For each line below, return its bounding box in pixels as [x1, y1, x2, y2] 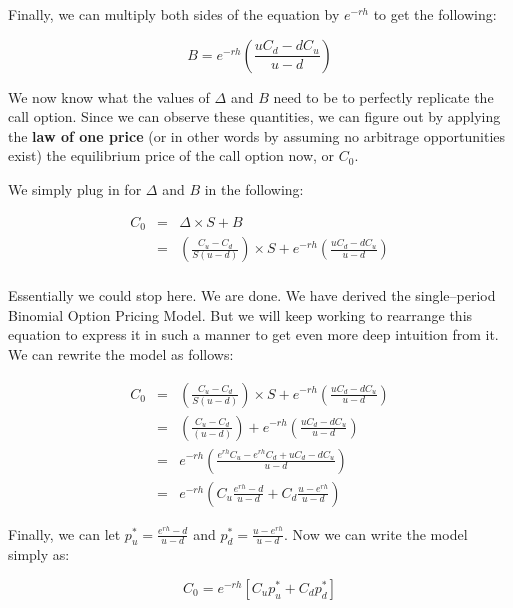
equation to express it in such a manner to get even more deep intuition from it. [8, 324, 499, 345]
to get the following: [373, 4, 497, 24]
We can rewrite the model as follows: [8, 343, 234, 364]
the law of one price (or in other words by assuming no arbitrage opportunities [8, 125, 506, 146]
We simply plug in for [8, 178, 142, 199]
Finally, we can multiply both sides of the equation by [8, 4, 340, 24]
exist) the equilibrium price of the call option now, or [8, 145, 335, 166]
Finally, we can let [8, 523, 121, 544]
